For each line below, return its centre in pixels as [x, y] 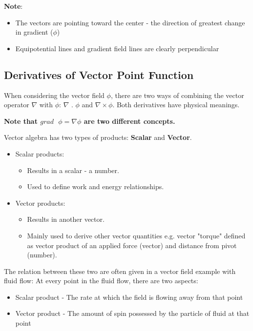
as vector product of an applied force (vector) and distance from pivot [132, 245]
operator [17, 105]
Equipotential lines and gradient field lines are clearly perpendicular [117, 48]
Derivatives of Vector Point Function [99, 74]
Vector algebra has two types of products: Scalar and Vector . [98, 137]
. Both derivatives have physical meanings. [176, 105]
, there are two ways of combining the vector [177, 95]
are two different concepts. [129, 121]
